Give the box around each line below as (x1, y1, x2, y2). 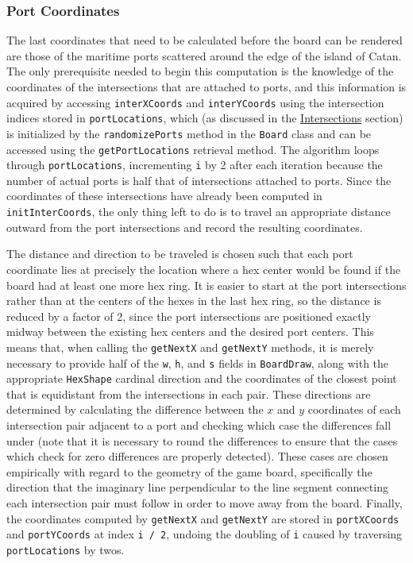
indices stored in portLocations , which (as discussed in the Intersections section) (6, 110, 403, 126)
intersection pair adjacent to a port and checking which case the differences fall (6, 417, 392, 434)
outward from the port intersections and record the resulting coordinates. (6, 218, 363, 235)
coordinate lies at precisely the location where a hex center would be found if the (6, 260, 401, 277)
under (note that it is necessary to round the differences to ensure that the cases (6, 432, 398, 449)
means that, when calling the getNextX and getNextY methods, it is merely (6, 338, 374, 355)
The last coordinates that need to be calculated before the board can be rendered (6, 32, 403, 48)
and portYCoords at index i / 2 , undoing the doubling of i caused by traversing (6, 526, 403, 542)
